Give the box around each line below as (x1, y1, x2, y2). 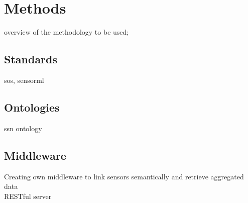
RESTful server (4, 190, 52, 201)
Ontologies (4, 99, 60, 115)
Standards (4, 51, 58, 67)
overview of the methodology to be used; (4, 27, 129, 37)
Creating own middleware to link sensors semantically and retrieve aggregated (4, 171, 244, 181)
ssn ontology (4, 123, 42, 133)
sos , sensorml (4, 74, 44, 85)
